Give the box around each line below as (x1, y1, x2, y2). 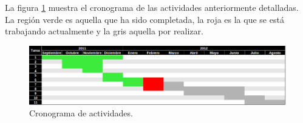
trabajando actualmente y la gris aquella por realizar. (5, 25, 203, 37)
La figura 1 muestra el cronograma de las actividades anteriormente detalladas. (5, 1, 299, 13)
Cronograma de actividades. (29, 107, 133, 119)
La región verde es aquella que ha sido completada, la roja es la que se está (5, 13, 284, 25)
